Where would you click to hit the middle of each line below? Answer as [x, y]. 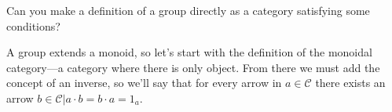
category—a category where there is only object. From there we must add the [193, 67]
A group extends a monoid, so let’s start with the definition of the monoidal [189, 52]
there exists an [350, 83]
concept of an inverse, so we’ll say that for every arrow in [144, 83]
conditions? [33, 25]
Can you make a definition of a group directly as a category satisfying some [188, 10]
